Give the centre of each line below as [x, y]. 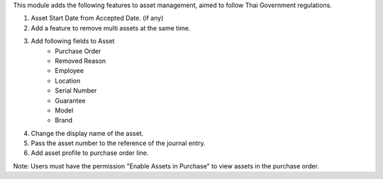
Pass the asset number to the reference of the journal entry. [118, 143]
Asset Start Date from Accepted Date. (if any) [97, 18]
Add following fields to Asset [73, 41]
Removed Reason [81, 61]
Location [68, 81]
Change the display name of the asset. [87, 133]
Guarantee [70, 100]
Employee [70, 71]
